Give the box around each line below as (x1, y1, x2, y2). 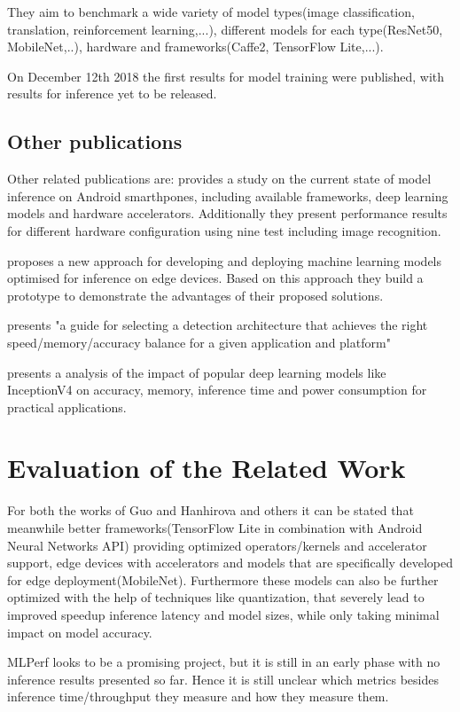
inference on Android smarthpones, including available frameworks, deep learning (7, 186, 448, 205)
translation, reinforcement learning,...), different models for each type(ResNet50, (7, 20, 443, 38)
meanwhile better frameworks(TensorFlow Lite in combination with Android (7, 519, 423, 537)
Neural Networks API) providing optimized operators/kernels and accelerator (7, 536, 427, 554)
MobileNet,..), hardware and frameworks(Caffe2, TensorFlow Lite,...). (7, 37, 384, 56)
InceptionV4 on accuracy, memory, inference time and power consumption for (7, 380, 427, 399)
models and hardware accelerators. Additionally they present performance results (7, 204, 448, 223)
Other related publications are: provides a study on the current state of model (7, 169, 432, 188)
